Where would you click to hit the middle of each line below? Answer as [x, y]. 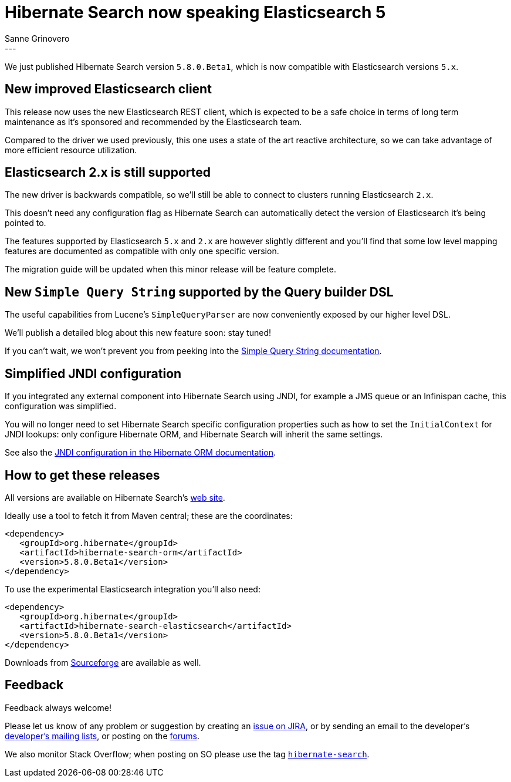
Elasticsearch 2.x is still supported [108, 173]
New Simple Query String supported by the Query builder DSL [199, 292]
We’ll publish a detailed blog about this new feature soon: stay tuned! [138, 333]
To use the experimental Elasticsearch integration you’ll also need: [133, 589]
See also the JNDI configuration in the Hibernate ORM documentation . [141, 453]
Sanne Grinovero [37, 38]
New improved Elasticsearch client [108, 89]
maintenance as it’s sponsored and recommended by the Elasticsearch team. [153, 122]
